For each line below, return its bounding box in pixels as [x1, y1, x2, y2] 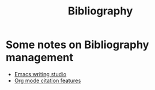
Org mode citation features [14, 77, 82, 84]
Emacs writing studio [14, 70, 67, 77]
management [5, 51, 73, 64]
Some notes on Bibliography [5, 38, 150, 52]
